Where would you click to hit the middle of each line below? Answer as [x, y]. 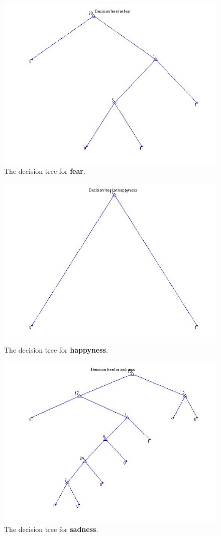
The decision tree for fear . [45, 171]
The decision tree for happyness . [56, 350]
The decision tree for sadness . [51, 529]
